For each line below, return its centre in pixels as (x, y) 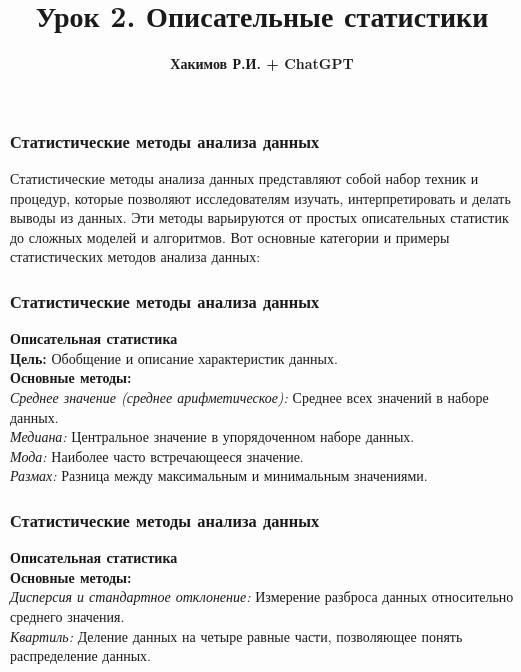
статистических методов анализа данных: (135, 256)
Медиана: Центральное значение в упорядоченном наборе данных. (212, 436)
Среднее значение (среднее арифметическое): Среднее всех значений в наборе (249, 396)
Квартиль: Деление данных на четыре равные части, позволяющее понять (236, 635)
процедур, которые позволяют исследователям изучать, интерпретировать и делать (260, 197)
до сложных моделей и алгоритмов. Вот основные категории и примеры (230, 236)
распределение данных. (80, 655)
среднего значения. (67, 615)
